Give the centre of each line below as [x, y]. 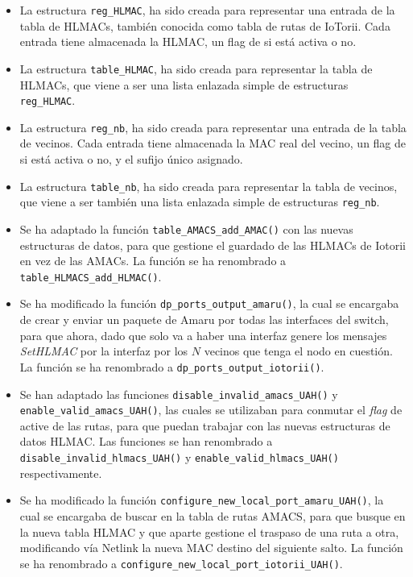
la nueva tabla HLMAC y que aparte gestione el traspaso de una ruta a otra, [209, 531]
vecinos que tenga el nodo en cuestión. [298, 351]
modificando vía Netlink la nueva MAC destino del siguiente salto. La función [211, 548]
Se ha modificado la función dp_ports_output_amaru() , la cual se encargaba [209, 303]
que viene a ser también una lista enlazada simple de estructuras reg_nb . [200, 202]
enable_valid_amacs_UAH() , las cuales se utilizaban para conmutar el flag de [211, 410]
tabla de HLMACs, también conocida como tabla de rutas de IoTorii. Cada [205, 25]
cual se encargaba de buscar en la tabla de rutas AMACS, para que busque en [213, 515]
